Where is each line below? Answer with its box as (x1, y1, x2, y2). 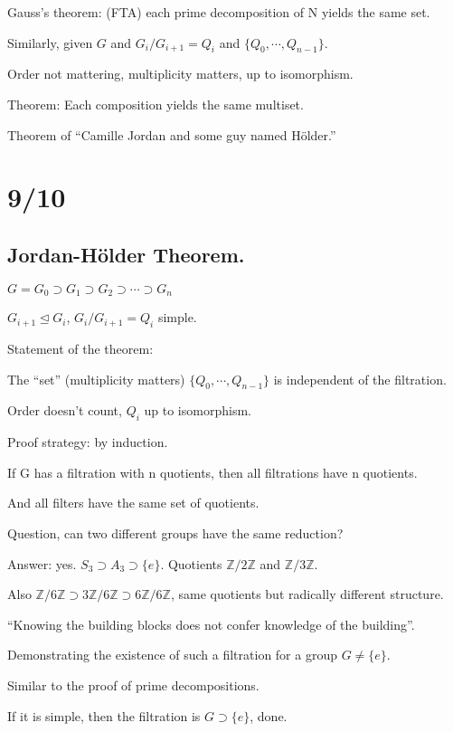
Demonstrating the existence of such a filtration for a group (7, 645, 337, 664)
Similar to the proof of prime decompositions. (7, 675, 260, 694)
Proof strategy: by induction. (7, 433, 168, 452)
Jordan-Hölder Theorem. (7, 240, 245, 268)
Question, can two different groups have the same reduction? (7, 523, 344, 542)
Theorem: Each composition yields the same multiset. (7, 94, 304, 113)
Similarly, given (7, 33, 93, 52)
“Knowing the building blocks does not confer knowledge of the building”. (7, 614, 415, 633)
